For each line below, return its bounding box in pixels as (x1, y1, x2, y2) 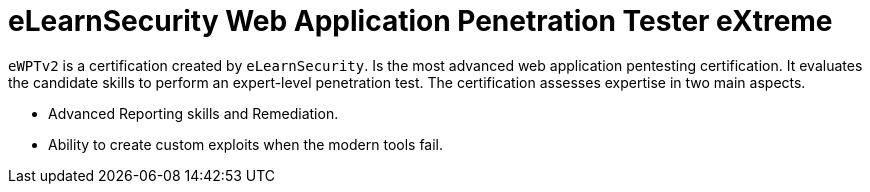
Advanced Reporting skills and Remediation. (48, 104, 339, 122)
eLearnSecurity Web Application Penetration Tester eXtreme (8, 4, 833, 38)
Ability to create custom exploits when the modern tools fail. (48, 135, 444, 153)
